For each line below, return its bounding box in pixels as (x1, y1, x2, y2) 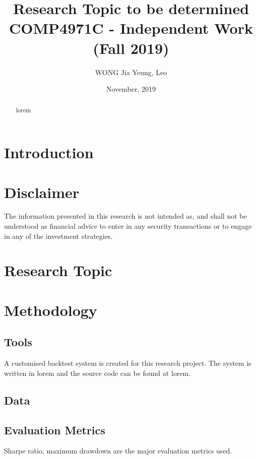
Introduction (4, 142, 94, 163)
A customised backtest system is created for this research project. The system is (4, 358, 251, 368)
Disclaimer (4, 181, 80, 202)
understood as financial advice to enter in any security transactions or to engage (4, 221, 252, 231)
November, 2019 (106, 84, 156, 94)
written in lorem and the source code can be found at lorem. (4, 367, 191, 378)
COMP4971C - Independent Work (9, 18, 253, 38)
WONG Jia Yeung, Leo (95, 67, 167, 77)
